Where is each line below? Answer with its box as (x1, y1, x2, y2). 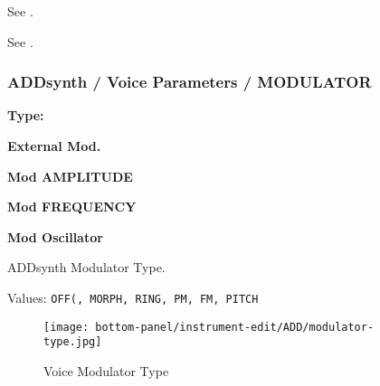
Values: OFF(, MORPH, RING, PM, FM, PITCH (7, 287, 259, 306)
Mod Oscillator (7, 227, 103, 246)
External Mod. (7, 137, 101, 155)
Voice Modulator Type (43, 361, 169, 380)
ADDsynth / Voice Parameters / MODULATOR (7, 71, 372, 93)
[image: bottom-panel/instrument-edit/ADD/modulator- (43, 320, 375, 334)
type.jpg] (43, 335, 102, 349)
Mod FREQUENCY (7, 197, 137, 216)
